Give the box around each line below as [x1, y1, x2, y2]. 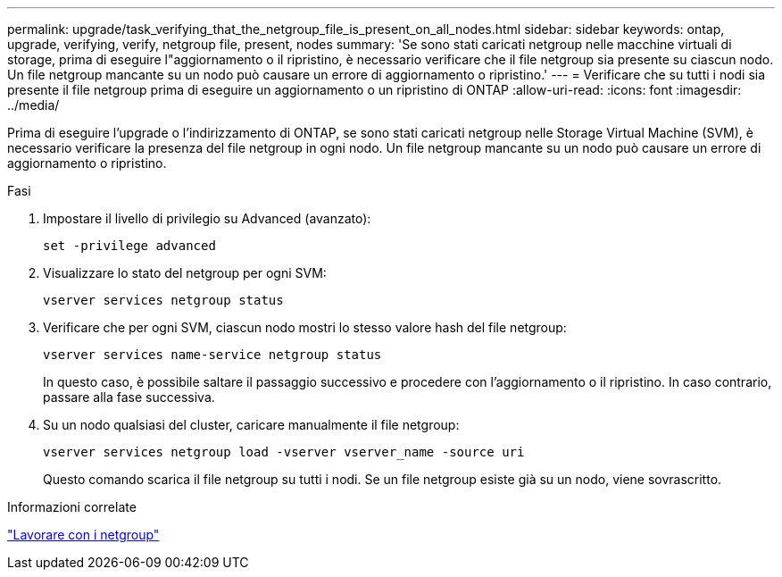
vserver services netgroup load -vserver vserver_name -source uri [43, 445, 525, 459]
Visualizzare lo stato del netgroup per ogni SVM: [43, 265, 327, 280]
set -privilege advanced [43, 238, 216, 253]
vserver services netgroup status [43, 293, 284, 307]
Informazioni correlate [7, 499, 137, 514]
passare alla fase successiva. [43, 389, 215, 405]
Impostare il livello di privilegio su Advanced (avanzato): [43, 211, 371, 226]
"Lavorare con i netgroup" [7, 527, 160, 542]
